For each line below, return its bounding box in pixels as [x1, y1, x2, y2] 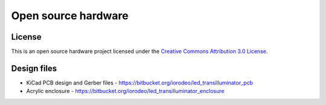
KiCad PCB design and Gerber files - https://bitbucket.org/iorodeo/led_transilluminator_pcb [26, 79, 254, 86]
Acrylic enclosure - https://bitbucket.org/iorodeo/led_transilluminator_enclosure [26, 88, 225, 95]
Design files [11, 63, 57, 73]
